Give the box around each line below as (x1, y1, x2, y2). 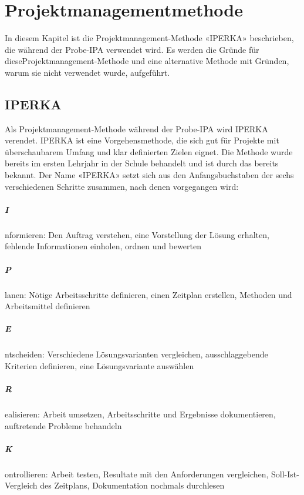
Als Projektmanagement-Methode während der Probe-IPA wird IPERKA (5, 122, 268, 135)
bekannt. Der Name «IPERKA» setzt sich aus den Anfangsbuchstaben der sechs (5, 169, 294, 181)
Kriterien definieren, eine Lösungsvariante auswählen (5, 359, 194, 372)
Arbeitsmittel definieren (5, 300, 90, 312)
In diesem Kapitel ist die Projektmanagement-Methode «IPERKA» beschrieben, (5, 32, 294, 44)
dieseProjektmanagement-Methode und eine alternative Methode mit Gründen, (5, 55, 289, 67)
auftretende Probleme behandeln (5, 419, 122, 432)
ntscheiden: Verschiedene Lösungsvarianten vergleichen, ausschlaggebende (5, 348, 268, 360)
